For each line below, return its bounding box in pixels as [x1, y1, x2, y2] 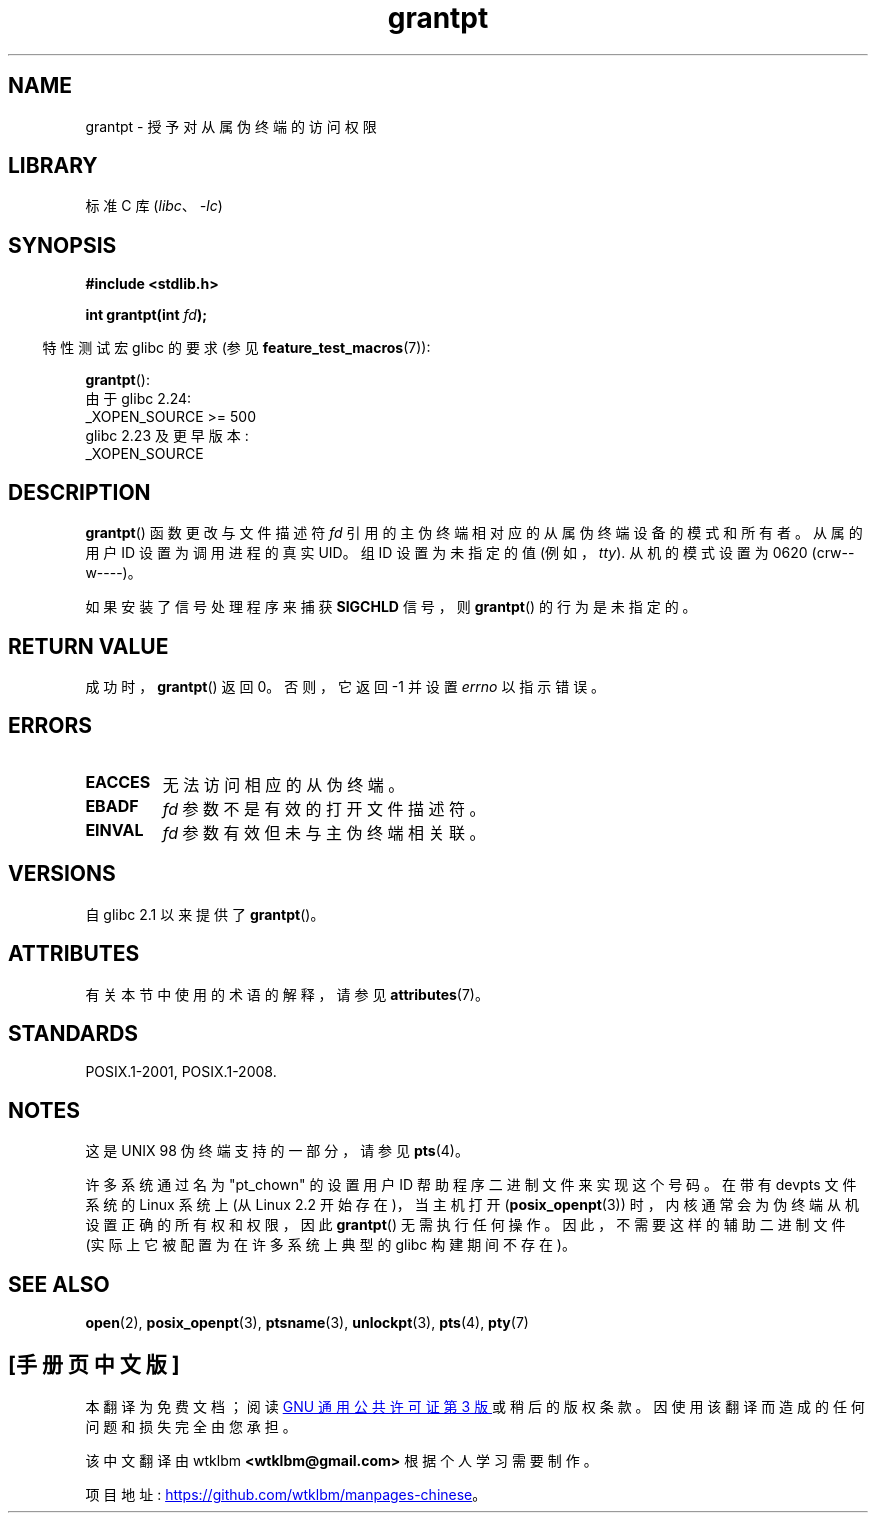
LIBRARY [8, 153, 98, 179]
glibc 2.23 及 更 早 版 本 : [85, 427, 249, 445]
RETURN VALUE [8, 633, 169, 659]
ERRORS [8, 713, 93, 739]
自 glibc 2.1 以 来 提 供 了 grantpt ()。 [85, 905, 325, 923]
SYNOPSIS [8, 232, 117, 258]
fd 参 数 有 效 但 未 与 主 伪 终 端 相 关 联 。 [162, 822, 486, 843]
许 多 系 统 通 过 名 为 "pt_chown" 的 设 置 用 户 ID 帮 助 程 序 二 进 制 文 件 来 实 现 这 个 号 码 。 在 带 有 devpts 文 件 [85, 1176, 857, 1194]
